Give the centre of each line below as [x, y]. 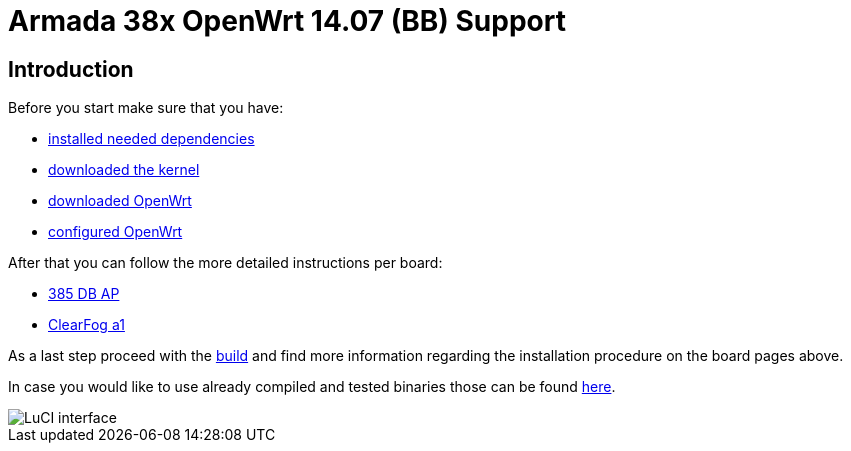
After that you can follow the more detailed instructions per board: [225, 263]
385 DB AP [84, 294]
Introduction [71, 69]
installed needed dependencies [151, 139]
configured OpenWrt [115, 232]
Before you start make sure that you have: [146, 108]
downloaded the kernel [124, 170]
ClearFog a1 [86, 325]
